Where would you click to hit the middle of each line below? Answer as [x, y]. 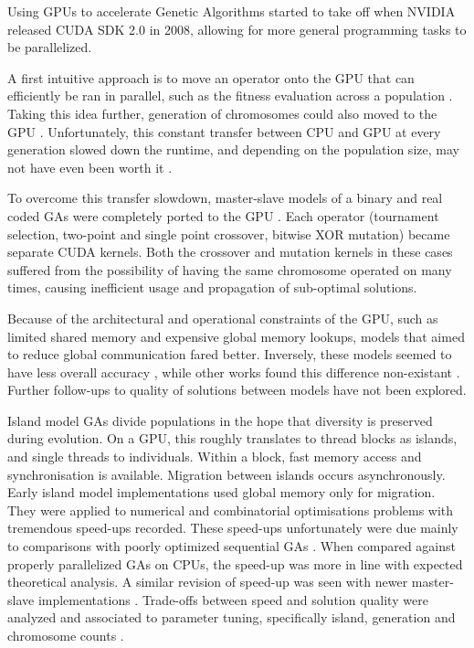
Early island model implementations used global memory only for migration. [221, 492]
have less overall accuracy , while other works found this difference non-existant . [234, 372]
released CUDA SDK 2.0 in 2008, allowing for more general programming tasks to [237, 29]
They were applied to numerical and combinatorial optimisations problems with [231, 510]
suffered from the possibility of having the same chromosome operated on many [230, 269]
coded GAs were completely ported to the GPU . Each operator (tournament [223, 215]
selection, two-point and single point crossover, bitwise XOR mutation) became [229, 234]
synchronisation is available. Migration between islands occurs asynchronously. [226, 474]
